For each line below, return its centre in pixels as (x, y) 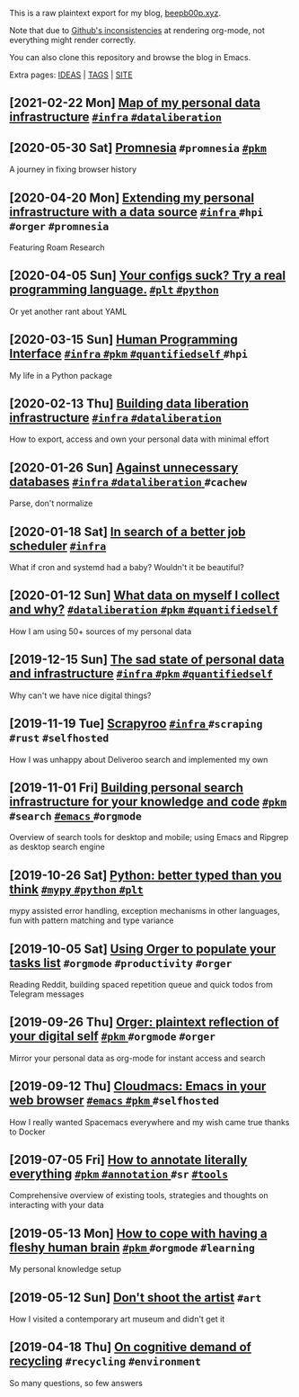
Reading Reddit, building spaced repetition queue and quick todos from (141, 984)
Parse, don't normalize (51, 504)
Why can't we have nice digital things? (80, 695)
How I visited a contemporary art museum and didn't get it (117, 1319)
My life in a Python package (61, 375)
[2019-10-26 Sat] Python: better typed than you (145, 875)
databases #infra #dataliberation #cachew (128, 482)
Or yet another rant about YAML (68, 311)
